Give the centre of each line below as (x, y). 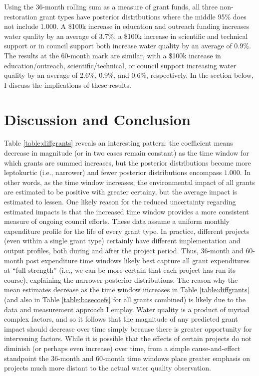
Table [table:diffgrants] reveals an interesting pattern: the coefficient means (119, 143)
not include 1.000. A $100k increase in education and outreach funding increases (127, 26)
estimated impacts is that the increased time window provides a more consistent (127, 211)
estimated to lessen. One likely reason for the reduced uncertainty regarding (120, 202)
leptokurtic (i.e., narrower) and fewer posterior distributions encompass (113, 172)
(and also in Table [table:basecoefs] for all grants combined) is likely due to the (125, 299)
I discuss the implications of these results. (68, 85)
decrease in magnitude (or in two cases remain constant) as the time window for (127, 153)
